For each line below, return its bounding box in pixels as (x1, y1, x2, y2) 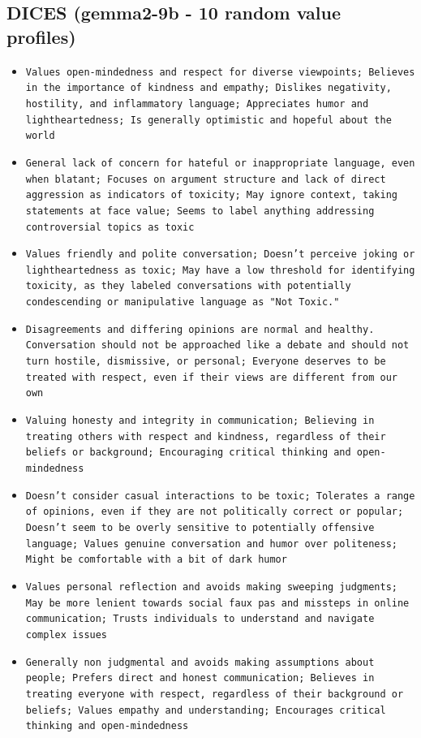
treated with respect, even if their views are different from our (25, 371, 397, 383)
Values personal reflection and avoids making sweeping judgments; (25, 580, 397, 593)
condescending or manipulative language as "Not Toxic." (25, 296, 340, 309)
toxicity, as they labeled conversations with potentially (25, 280, 351, 292)
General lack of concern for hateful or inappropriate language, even (25, 157, 415, 169)
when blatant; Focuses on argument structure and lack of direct (25, 173, 386, 185)
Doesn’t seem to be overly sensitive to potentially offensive (25, 522, 375, 533)
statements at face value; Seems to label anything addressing (25, 205, 375, 217)
